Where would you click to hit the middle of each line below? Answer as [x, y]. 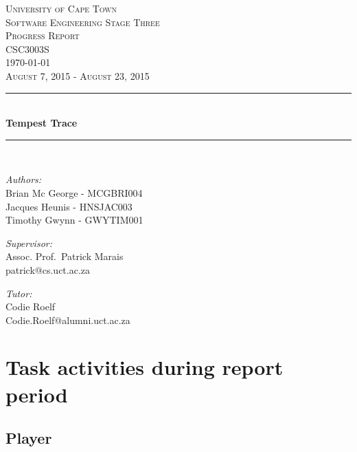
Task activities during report [145, 367]
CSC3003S [27, 49]
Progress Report [43, 35]
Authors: [24, 179]
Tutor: [19, 293]
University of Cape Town [61, 8]
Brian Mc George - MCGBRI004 [74, 192]
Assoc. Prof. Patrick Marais [65, 256]
